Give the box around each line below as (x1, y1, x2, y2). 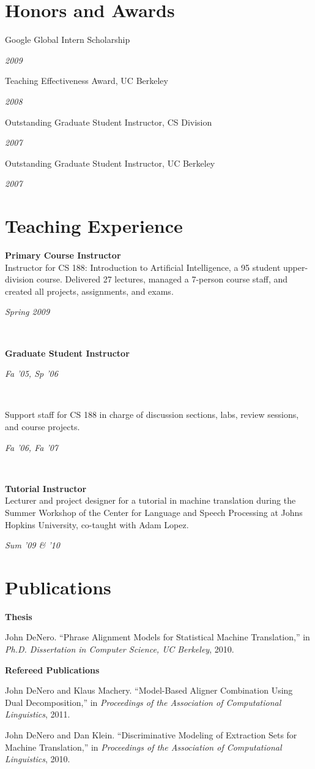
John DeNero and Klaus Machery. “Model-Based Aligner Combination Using (5, 684, 293, 697)
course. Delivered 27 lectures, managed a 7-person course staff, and (36, 273, 288, 286)
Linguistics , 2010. (5, 752, 70, 765)
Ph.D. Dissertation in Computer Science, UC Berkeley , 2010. (5, 643, 234, 655)
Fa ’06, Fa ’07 (5, 441, 58, 453)
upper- (283, 260, 308, 273)
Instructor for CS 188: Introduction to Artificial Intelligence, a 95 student (5, 260, 281, 273)
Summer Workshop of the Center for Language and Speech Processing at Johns (5, 506, 303, 518)
